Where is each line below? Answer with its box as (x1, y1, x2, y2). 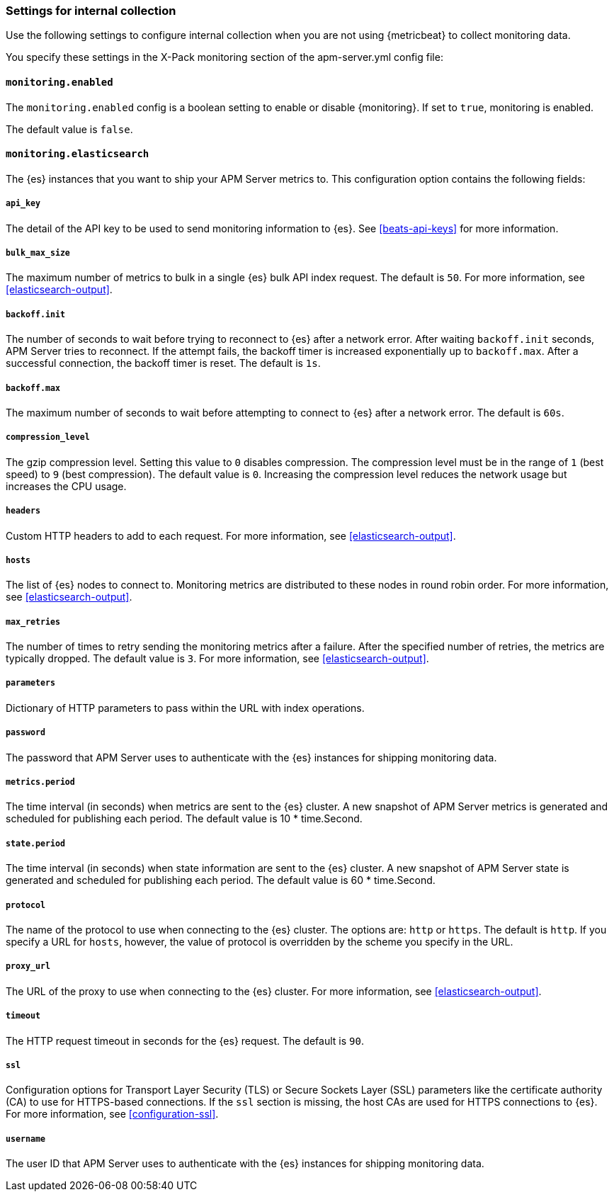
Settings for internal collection (6, 4, 176, 18)
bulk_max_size (6, 247, 70, 258)
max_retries (6, 616, 60, 627)
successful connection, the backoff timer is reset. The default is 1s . (6, 357, 321, 370)
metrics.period (6, 777, 75, 788)
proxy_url (6, 961, 50, 972)
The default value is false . (6, 123, 133, 135)
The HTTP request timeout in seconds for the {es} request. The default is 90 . (6, 1034, 364, 1047)
